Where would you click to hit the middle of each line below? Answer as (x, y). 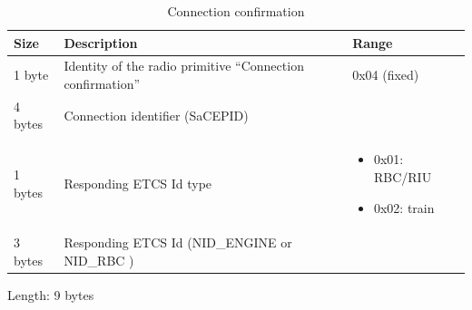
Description (101, 42)
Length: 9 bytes (51, 295)
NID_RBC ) (99, 260)
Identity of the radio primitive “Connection (184, 66)
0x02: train (404, 207)
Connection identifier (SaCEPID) (156, 115)
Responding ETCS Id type (138, 183)
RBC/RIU (403, 176)
